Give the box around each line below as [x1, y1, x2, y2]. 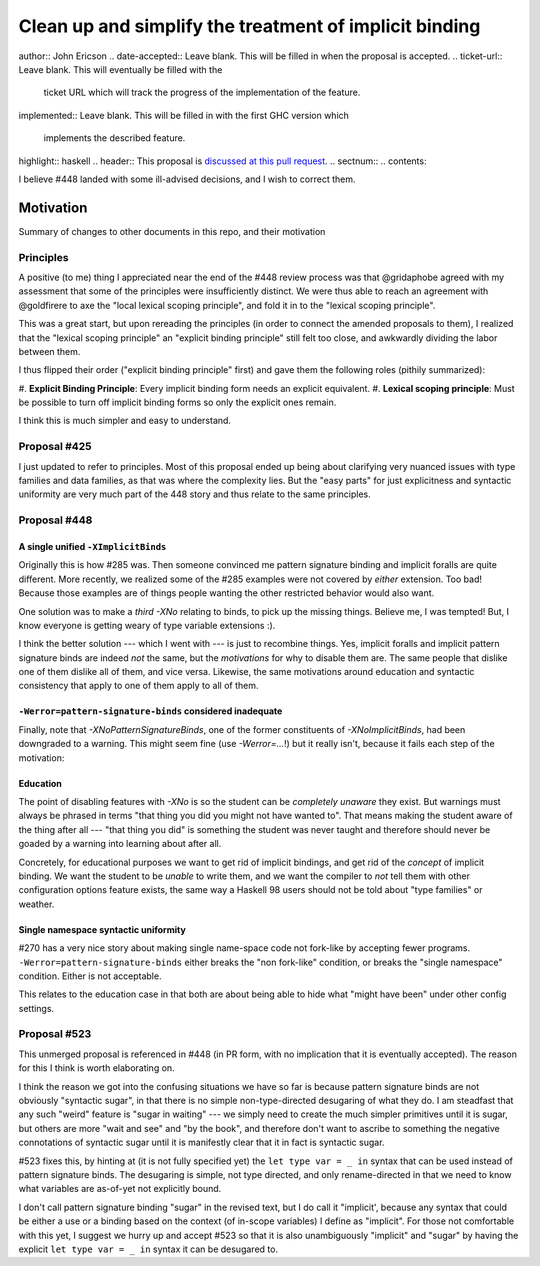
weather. [18, 898, 55, 910]
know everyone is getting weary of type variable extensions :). [18, 619, 276, 631]
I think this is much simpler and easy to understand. [18, 415, 232, 427]
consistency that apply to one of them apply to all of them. [18, 680, 259, 692]
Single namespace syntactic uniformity [18, 923, 187, 935]
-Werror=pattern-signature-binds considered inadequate [18, 705, 283, 717]
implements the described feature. [43, 132, 186, 144]
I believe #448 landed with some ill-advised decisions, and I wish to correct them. [18, 173, 356, 185]
